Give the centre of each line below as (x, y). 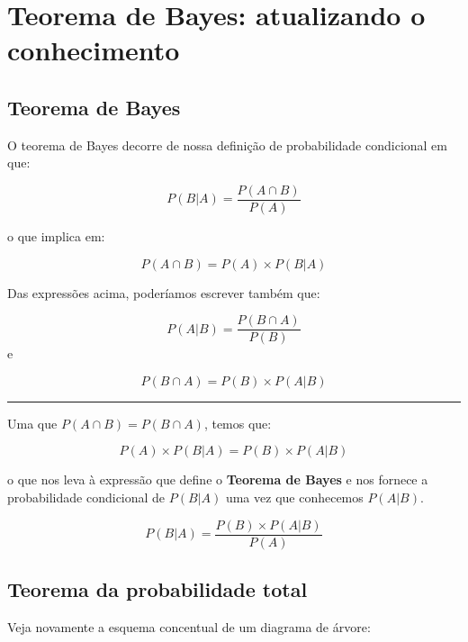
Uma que (32, 423)
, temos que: (238, 423)
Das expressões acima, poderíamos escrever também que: (164, 292)
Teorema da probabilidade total (157, 589)
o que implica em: (56, 236)
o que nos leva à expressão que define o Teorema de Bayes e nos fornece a (218, 479)
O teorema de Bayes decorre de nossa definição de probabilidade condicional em (227, 145)
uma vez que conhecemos (294, 497)
